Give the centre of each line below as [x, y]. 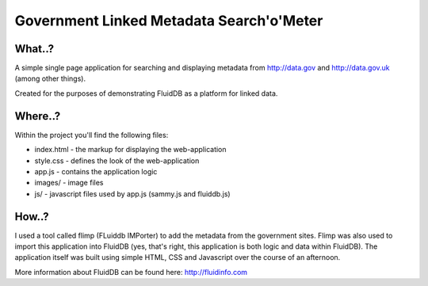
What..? [34, 49]
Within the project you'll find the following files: [92, 135]
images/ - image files [69, 183]
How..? [32, 217]
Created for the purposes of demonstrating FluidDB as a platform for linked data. [146, 93]
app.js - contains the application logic [96, 171]
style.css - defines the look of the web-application [117, 160]
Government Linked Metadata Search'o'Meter [169, 21]
